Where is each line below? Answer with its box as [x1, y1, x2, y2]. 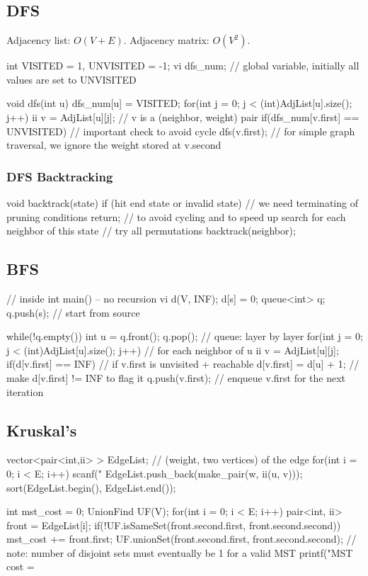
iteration [6, 384, 44, 399]
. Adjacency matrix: [123, 33, 209, 47]
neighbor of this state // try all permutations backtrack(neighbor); [6, 223, 296, 238]
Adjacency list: [6, 33, 71, 47]
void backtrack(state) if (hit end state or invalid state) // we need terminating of [6, 195, 358, 210]
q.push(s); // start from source [6, 305, 140, 320]
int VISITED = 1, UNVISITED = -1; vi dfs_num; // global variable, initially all [6, 58, 360, 73]
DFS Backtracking [6, 167, 113, 185]
